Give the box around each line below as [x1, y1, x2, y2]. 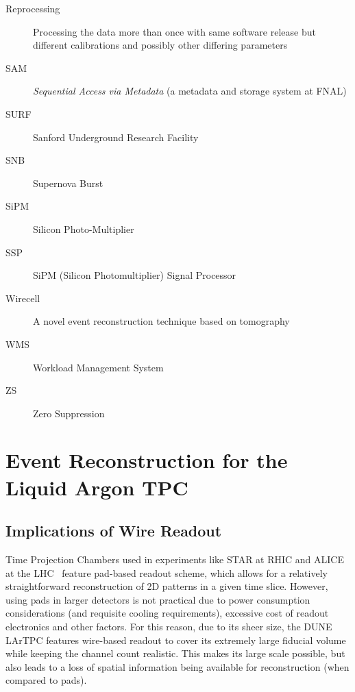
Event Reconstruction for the [5, 446, 288, 474]
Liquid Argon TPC [5, 473, 188, 501]
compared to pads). [5, 673, 87, 687]
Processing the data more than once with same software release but [33, 24, 316, 38]
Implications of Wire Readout [5, 520, 222, 541]
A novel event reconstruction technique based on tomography [33, 314, 290, 328]
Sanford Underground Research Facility [33, 129, 199, 144]
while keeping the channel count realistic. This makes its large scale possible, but [5, 646, 345, 660]
